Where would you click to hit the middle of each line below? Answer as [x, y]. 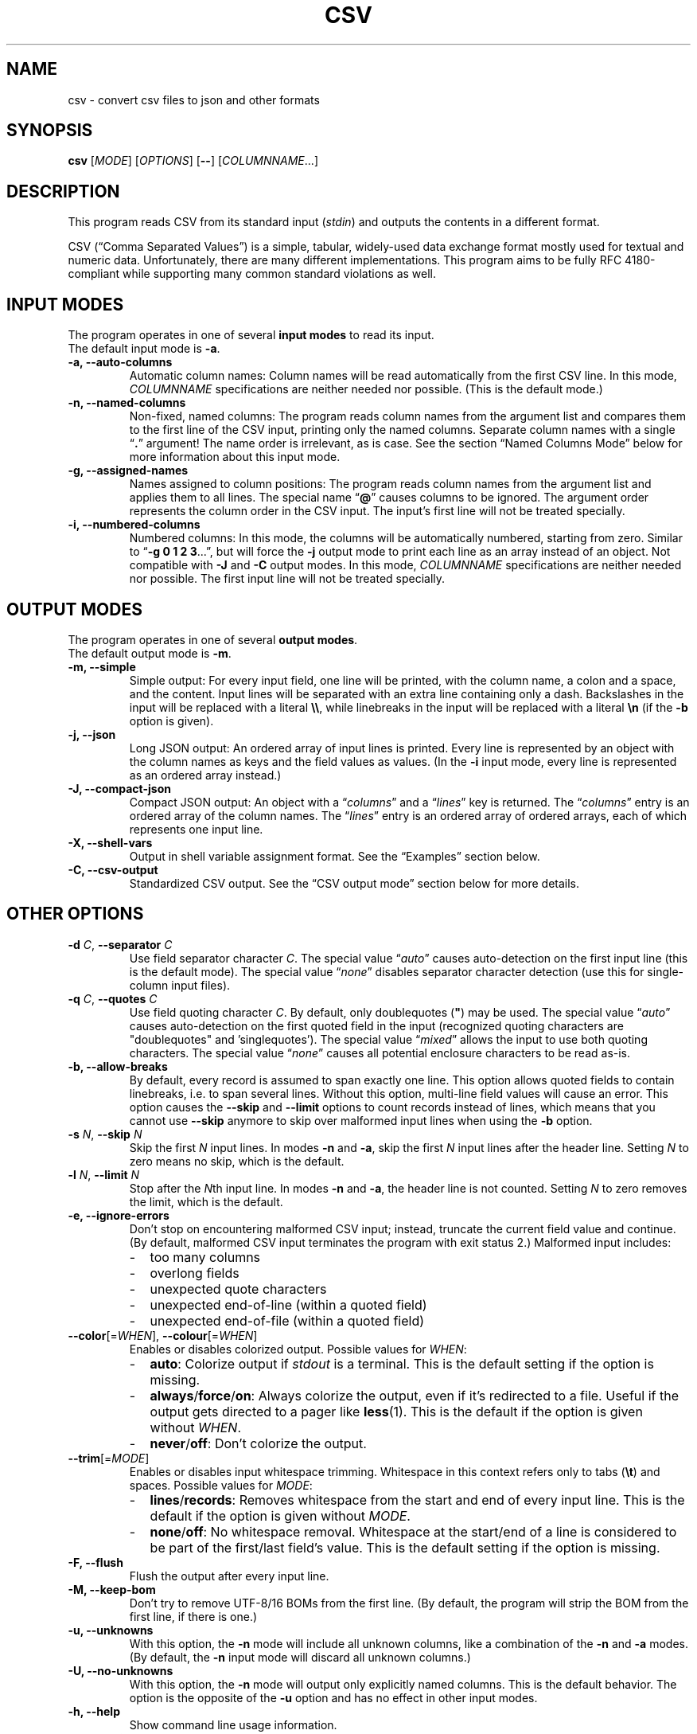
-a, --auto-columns [120, 362]
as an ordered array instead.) [205, 775]
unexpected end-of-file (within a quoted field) [287, 1320]
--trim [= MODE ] [109, 1458]
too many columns [205, 1257]
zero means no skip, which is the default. [237, 1161]
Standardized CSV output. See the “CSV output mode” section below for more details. [354, 883]
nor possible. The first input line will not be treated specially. [287, 579]
